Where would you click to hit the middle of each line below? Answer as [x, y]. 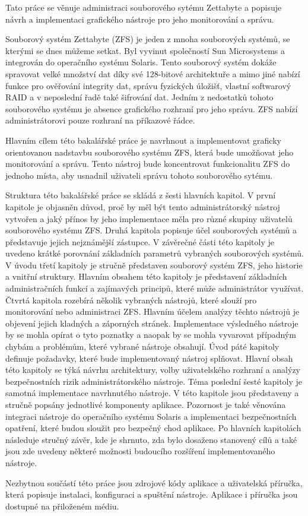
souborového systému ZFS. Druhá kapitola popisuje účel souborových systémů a [151, 230]
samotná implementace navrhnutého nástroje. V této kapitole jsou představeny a [152, 393]
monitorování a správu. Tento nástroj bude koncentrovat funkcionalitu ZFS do [148, 164]
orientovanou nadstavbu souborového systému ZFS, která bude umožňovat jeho [150, 152]
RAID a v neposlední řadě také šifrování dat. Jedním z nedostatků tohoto [139, 97]
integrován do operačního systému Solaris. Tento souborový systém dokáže [141, 62]
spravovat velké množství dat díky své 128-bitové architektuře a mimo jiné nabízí [153, 73]
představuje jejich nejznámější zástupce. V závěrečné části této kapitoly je [140, 241]
